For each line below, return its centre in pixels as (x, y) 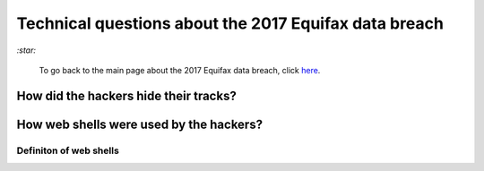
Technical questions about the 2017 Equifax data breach (230, 23)
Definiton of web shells (68, 150)
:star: (26, 50)
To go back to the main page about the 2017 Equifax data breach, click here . (180, 70)
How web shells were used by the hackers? (140, 124)
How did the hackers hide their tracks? (126, 95)
